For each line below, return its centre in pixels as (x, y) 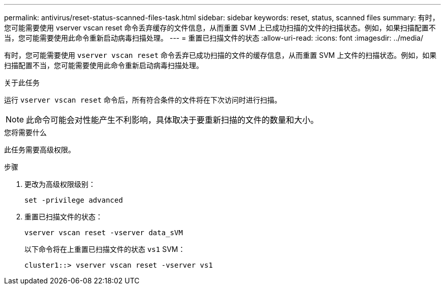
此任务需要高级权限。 (40, 150)
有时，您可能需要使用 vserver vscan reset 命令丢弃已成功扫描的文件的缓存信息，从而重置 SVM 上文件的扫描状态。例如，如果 (220, 55)
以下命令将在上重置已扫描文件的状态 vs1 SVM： (105, 249)
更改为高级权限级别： (60, 184)
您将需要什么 (25, 132)
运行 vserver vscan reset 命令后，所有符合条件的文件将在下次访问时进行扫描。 (143, 100)
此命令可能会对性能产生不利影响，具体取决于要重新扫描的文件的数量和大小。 (172, 120)
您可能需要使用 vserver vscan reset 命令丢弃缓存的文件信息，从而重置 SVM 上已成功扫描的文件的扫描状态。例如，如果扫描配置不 (220, 28)
